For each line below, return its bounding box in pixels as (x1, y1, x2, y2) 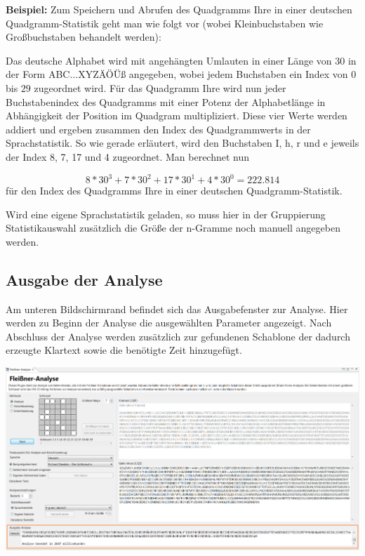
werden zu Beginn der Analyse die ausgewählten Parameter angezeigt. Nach (6, 315, 332, 330)
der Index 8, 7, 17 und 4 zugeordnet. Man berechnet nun (6, 149, 250, 164)
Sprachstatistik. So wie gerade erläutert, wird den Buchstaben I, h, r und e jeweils (6, 135, 359, 150)
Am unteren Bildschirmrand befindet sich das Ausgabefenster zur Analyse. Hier (6, 301, 348, 316)
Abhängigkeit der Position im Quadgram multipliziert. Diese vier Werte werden (6, 108, 347, 123)
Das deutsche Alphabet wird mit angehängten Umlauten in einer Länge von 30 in (6, 53, 357, 67)
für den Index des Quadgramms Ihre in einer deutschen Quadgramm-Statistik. (6, 183, 343, 198)
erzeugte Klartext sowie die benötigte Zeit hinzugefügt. (6, 343, 242, 357)
